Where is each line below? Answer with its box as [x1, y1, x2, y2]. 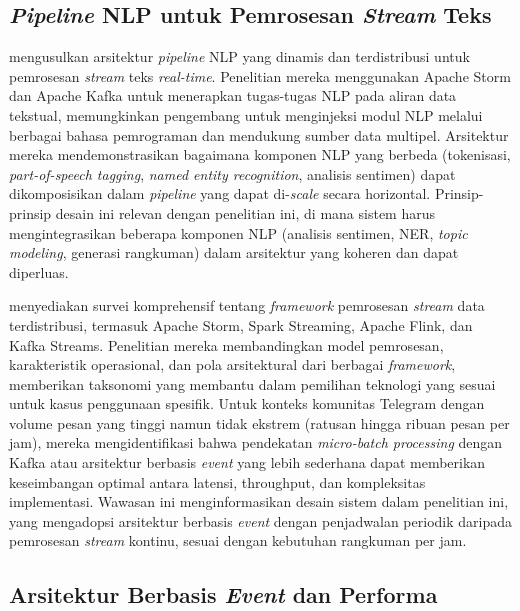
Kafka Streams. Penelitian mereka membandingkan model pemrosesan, [9, 334, 444, 355]
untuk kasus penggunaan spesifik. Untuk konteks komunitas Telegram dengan [9, 393, 485, 414]
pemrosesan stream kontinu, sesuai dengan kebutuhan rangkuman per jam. [9, 530, 467, 551]
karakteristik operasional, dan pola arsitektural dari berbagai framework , [9, 354, 456, 375]
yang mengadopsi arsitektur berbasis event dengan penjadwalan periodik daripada [9, 510, 512, 531]
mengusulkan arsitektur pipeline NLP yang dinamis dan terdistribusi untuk [9, 46, 470, 67]
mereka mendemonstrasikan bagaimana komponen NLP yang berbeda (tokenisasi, [9, 144, 511, 165]
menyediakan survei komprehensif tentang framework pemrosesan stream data [9, 295, 485, 316]
